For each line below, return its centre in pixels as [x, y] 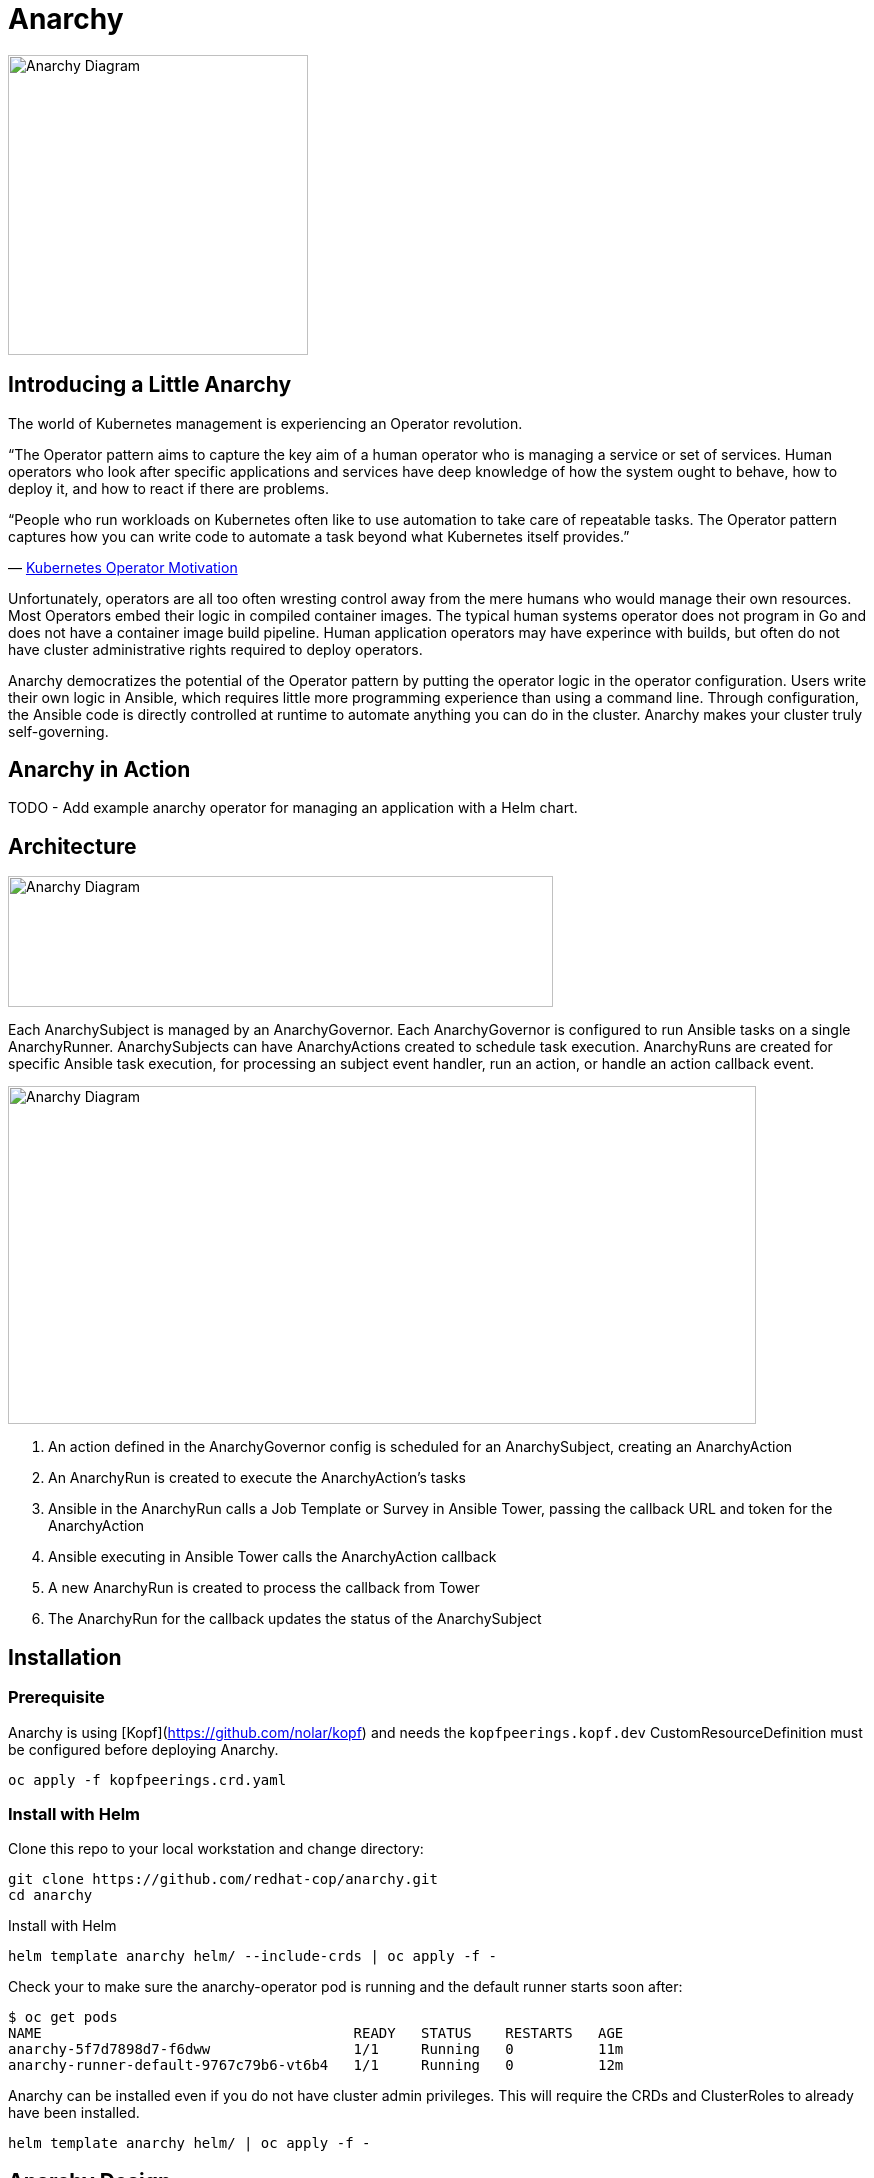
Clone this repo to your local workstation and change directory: [216, 1849]
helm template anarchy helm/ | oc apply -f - [189, 2143]
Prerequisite [56, 1697]
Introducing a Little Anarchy [150, 385]
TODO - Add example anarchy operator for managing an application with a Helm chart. [293, 808]
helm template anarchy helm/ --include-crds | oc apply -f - [252, 1956]
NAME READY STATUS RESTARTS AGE [316, 2033]
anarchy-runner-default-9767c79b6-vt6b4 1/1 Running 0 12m [316, 2065]
